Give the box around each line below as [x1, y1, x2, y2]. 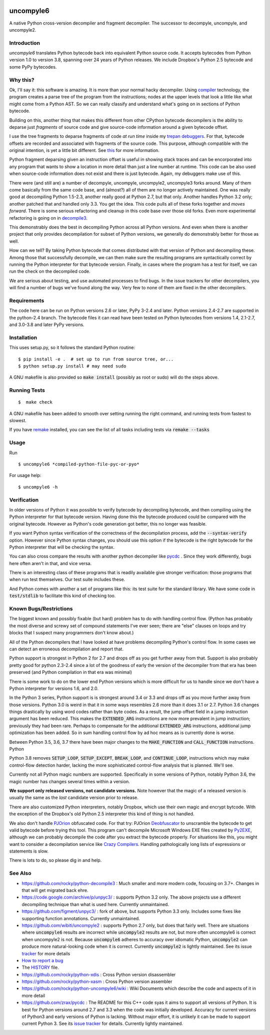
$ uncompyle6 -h [18, 484, 58, 490]
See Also [9, 870, 31, 877]
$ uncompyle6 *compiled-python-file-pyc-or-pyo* [18, 461, 139, 467]
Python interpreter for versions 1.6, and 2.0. [9, 685, 98, 692]
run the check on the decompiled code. [9, 268, 90, 274]
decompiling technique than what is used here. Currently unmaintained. [21, 901, 169, 907]
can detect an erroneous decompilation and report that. [9, 646, 123, 652]
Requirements [9, 297, 44, 304]
